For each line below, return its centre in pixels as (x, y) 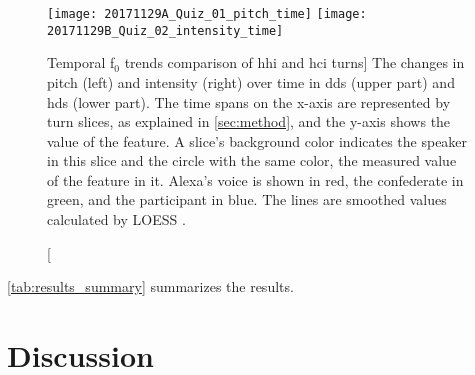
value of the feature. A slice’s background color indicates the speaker (257, 140)
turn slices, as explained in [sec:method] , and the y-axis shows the (249, 121)
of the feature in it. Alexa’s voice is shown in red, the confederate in (255, 179)
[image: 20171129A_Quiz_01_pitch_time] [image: (207, 14)
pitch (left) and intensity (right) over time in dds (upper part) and (251, 81)
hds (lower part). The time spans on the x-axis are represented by (249, 101)
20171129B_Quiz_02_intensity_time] (165, 30)
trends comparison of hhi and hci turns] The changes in (294, 62)
